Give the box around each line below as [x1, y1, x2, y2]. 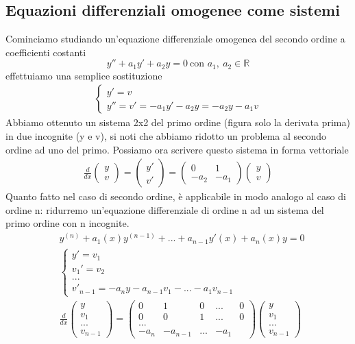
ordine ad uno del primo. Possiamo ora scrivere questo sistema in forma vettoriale [5, 142, 349, 156]
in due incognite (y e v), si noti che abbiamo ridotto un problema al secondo [5, 129, 327, 143]
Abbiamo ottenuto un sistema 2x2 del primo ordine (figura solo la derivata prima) [5, 115, 350, 130]
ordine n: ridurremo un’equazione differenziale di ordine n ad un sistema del [5, 202, 324, 217]
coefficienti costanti [5, 45, 86, 59]
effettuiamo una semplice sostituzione [5, 68, 162, 82]
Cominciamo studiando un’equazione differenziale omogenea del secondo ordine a [5, 32, 345, 46]
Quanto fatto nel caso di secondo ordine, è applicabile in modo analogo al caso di [5, 189, 346, 204]
